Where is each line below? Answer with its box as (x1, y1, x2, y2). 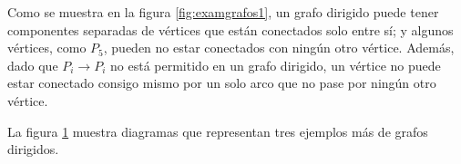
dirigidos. (7, 140, 59, 159)
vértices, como (7, 38, 87, 57)
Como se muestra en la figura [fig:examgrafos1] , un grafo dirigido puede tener (7, 3, 439, 21)
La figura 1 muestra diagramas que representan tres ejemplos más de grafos (7, 121, 428, 140)
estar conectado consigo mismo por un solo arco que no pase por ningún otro (7, 73, 436, 92)
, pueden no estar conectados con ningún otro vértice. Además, (103, 38, 455, 57)
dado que (7, 55, 58, 74)
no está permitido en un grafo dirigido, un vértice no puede (110, 55, 441, 74)
